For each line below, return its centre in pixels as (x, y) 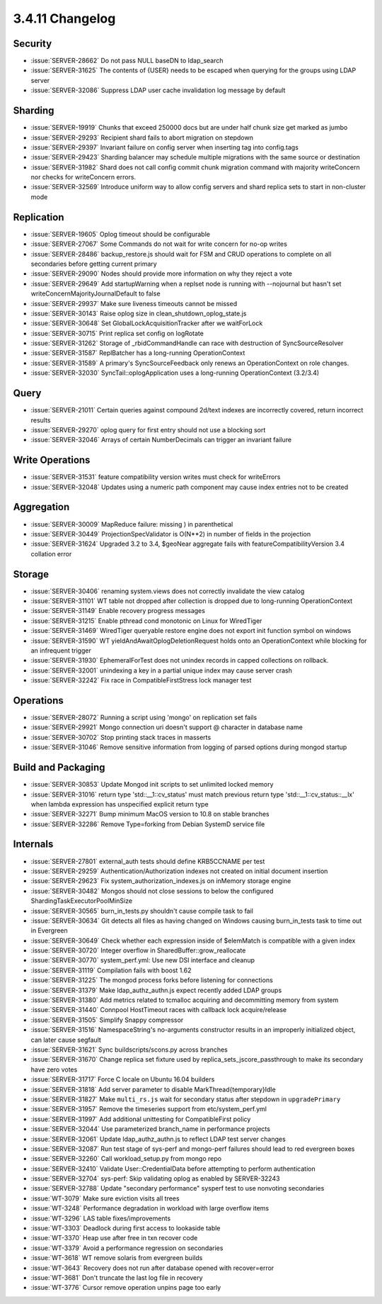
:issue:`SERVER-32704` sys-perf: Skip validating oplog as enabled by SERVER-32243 (155, 1179)
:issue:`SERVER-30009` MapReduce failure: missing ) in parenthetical (132, 524)
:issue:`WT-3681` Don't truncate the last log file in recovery (117, 1277)
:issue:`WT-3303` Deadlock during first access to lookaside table (126, 1228)
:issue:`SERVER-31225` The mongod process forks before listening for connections (152, 980)
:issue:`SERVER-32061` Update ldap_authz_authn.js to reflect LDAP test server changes (158, 1139)
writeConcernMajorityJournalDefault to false (95, 293)
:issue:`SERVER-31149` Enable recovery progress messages (118, 611)
